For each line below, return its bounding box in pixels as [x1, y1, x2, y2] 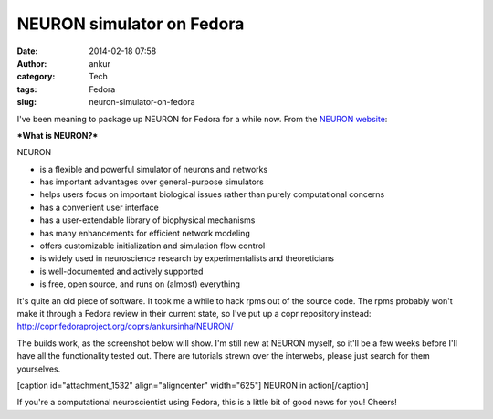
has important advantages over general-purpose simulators [39, 176, 264, 187]
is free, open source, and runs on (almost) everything [39, 278, 241, 289]
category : [16, 71, 56, 82]
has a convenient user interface [39, 202, 159, 213]
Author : [16, 58, 47, 68]
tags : [16, 83, 37, 95]
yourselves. [16, 363, 61, 374]
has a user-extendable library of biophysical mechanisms [39, 215, 256, 225]
